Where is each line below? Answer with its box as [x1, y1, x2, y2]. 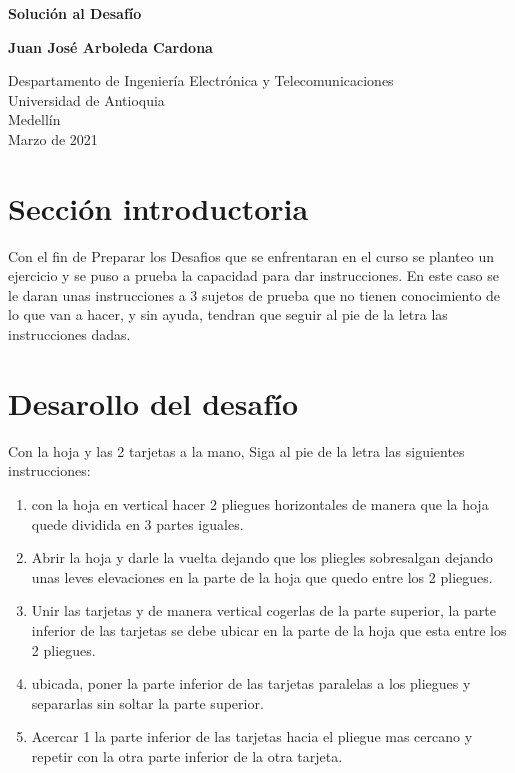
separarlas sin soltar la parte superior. [31, 692, 264, 713]
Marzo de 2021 [8, 128, 98, 149]
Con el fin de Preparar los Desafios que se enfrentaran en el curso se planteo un [8, 245, 494, 266]
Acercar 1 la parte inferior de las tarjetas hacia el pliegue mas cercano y [31, 726, 473, 747]
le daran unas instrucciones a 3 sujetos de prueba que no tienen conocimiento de [8, 284, 501, 305]
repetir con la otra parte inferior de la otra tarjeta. [31, 745, 343, 766]
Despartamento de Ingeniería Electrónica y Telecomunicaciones [8, 70, 394, 91]
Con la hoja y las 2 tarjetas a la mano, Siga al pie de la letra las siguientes [8, 440, 465, 461]
